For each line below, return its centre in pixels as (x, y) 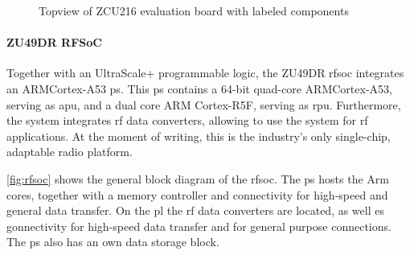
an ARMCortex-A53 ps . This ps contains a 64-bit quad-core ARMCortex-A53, (199, 88)
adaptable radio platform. (70, 152)
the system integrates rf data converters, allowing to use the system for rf (187, 120)
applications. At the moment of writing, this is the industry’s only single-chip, (199, 136)
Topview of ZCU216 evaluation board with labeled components (194, 10)
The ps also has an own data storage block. (113, 242)
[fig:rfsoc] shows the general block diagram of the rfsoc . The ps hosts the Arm (198, 178)
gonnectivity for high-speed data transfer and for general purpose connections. (199, 226)
